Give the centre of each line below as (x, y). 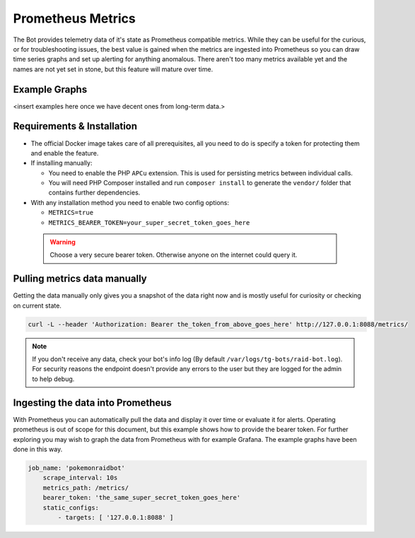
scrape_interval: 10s (80, 478)
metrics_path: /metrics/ (86, 487)
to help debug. (53, 379)
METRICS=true (71, 213)
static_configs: (71, 508)
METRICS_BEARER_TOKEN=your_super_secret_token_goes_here (149, 222)
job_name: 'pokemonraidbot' (76, 468)
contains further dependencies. (94, 193)
